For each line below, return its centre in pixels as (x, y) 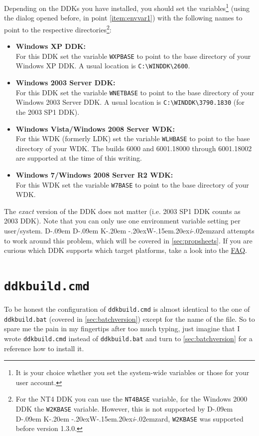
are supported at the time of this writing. (79, 158)
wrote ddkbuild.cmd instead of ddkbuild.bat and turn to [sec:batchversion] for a (128, 338)
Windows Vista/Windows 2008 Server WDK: (95, 128)
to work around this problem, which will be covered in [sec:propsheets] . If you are (128, 240)
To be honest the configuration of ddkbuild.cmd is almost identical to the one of (127, 309)
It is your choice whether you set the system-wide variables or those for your (132, 372)
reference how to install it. (44, 348)
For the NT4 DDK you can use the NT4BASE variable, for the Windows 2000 (131, 399)
